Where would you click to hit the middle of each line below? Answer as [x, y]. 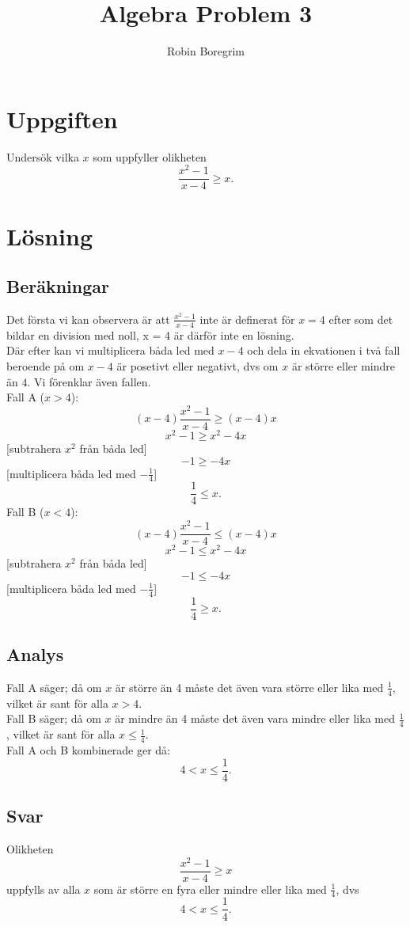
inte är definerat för [247, 319]
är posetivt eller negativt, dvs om [197, 365]
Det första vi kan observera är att [88, 319]
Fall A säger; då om [54, 687]
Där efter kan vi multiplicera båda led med [110, 350]
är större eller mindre [344, 365]
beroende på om [46, 365]
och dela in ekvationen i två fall [324, 350]
